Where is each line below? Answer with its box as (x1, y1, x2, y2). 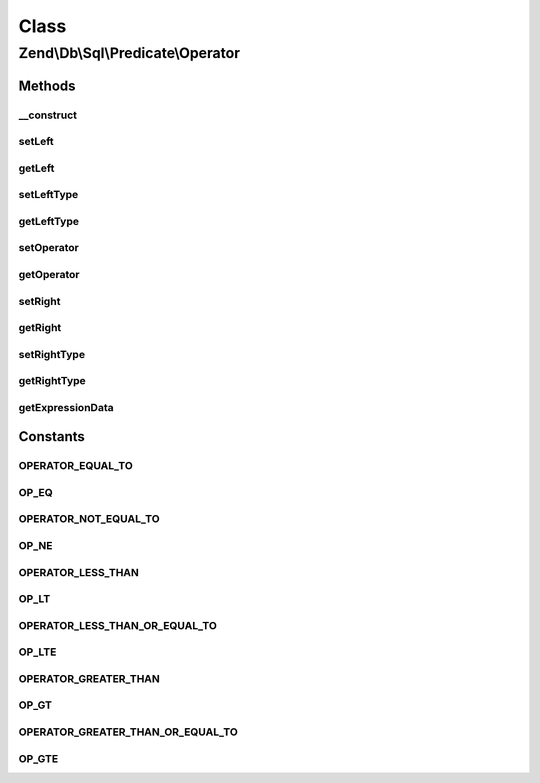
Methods (18, 77, 76, 94)
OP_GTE (18, 751, 59, 765)
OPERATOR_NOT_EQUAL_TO (18, 512, 160, 526)
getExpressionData (18, 400, 114, 414)
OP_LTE (18, 645, 57, 659)
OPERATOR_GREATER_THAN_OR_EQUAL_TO (18, 725, 239, 739)
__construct (18, 108, 78, 122)
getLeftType (18, 214, 80, 228)
